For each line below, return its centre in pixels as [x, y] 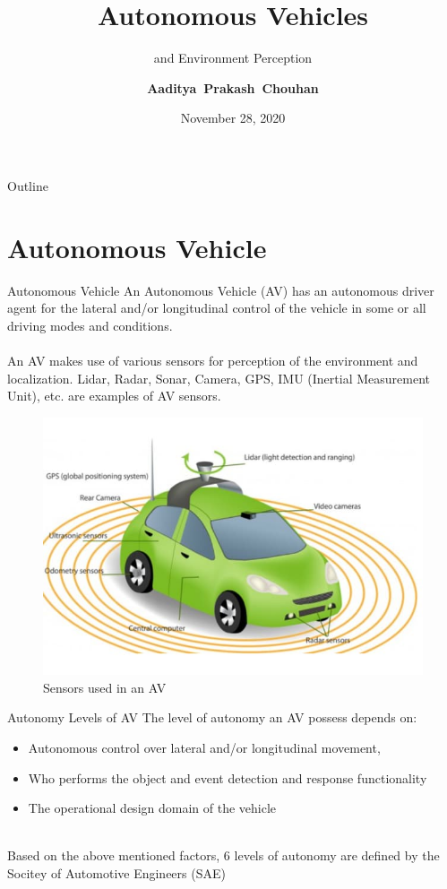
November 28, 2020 [233, 118]
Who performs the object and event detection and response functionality [228, 777]
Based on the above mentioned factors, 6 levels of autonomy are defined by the [223, 855]
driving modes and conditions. [90, 325]
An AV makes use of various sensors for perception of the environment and [213, 360]
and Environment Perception [233, 58]
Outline [28, 185]
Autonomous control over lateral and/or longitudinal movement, [204, 748]
